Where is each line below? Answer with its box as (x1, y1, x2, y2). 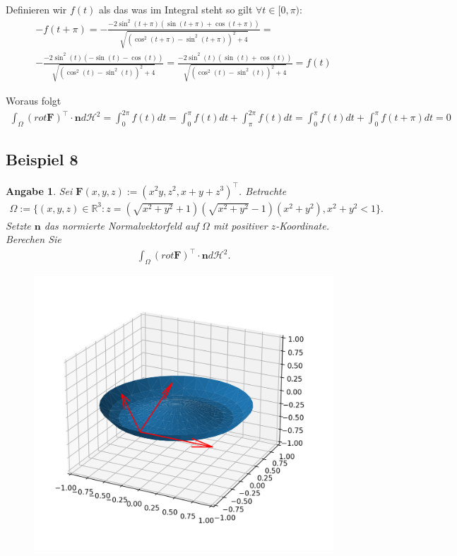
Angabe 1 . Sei (6, 183, 73, 198)
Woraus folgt (6, 93, 61, 107)
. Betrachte (238, 183, 287, 198)
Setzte (6, 218, 31, 232)
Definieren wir (6, 2, 67, 16)
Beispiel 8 (6, 148, 78, 170)
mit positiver (213, 218, 268, 232)
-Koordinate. (275, 218, 329, 232)
